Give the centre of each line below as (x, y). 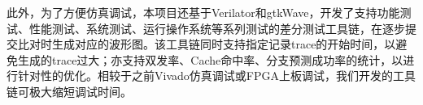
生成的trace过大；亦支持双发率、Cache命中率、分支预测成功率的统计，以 (210, 59)
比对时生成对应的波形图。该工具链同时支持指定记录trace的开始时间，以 (207, 44)
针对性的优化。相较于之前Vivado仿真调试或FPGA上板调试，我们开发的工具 (216, 76)
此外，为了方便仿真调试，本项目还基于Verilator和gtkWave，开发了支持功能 (203, 12)
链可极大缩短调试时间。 (69, 91)
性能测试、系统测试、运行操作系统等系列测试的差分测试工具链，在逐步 (217, 28)
